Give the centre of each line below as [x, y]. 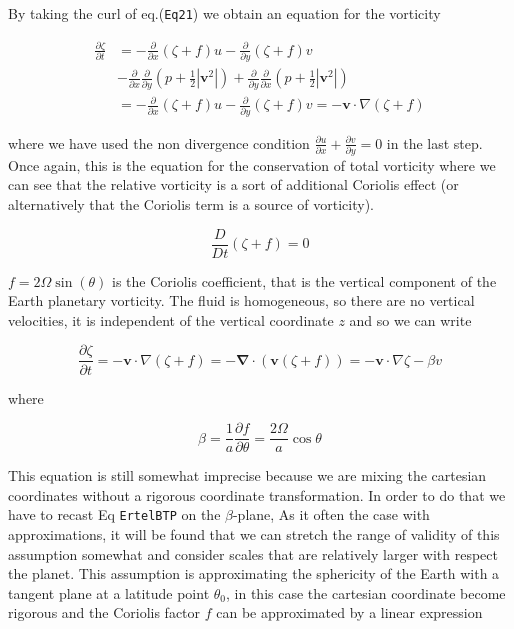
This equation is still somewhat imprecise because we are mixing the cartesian [247, 475]
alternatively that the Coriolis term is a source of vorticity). [191, 204]
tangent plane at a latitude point [109, 592]
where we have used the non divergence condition [159, 142]
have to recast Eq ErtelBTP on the [114, 514]
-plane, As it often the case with [331, 514]
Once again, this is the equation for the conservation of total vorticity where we [252, 164]
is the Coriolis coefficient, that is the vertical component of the [304, 280]
